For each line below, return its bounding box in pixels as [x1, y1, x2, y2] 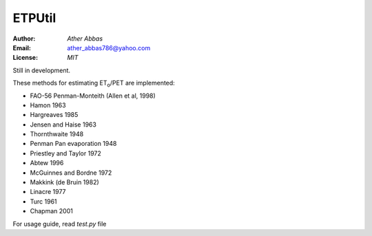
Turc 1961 [30, 197, 58, 206]
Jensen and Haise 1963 [30, 120, 96, 129]
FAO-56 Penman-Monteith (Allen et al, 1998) [30, 92, 156, 100]
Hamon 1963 [30, 100, 66, 109]
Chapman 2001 [30, 207, 74, 215]
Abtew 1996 [30, 159, 64, 167]
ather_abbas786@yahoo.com [67, 43, 151, 52]
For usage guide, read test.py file [12, 219, 107, 228]
